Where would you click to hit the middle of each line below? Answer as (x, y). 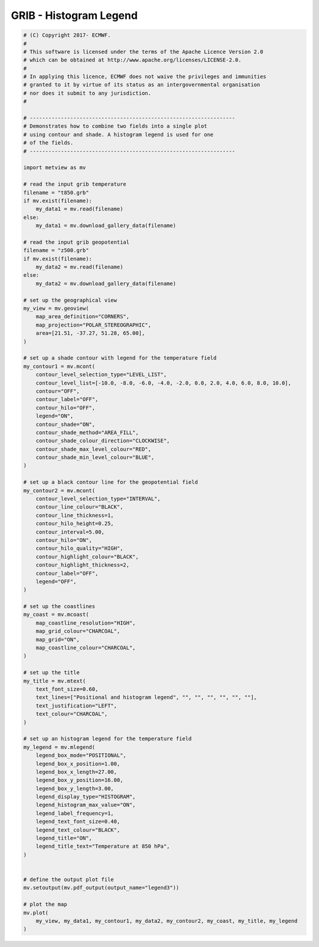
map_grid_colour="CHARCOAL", (78, 631)
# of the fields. (48, 143)
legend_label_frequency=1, (75, 813)
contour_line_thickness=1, (75, 515)
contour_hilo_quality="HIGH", (79, 548)
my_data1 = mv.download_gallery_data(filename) (106, 226)
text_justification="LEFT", (77, 706)
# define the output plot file (69, 879)
